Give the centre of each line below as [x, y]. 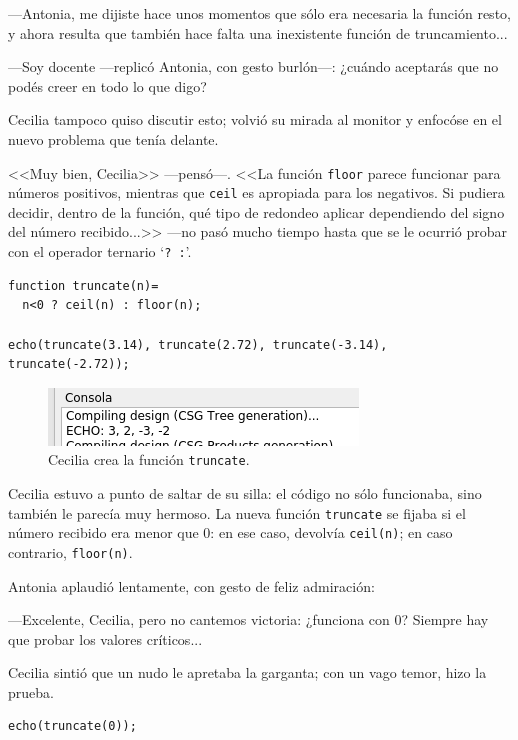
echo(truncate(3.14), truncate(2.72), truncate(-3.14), [198, 344]
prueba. [31, 691]
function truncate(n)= [83, 285]
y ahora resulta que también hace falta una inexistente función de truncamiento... [258, 32]
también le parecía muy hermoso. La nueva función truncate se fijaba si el [237, 512]
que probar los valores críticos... [105, 638]
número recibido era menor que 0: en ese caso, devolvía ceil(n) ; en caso [230, 532]
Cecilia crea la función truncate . [149, 459]
